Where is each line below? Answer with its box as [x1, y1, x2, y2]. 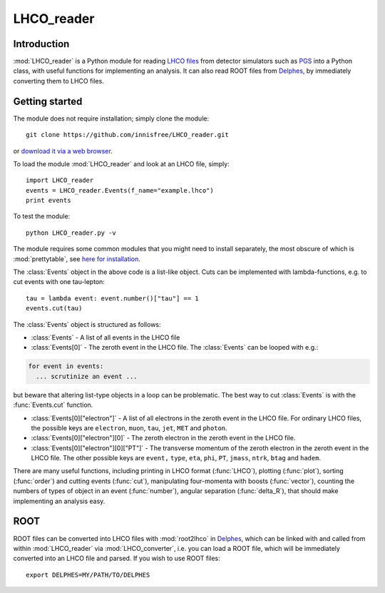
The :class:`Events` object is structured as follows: [13, 320, 161, 328]
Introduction [13, 38, 70, 50]
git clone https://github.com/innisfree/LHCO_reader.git [26, 131, 230, 139]
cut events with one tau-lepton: [13, 278, 105, 286]
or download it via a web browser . [13, 146, 113, 155]
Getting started [13, 95, 83, 107]
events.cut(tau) [26, 304, 83, 313]
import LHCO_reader [26, 176, 94, 185]
